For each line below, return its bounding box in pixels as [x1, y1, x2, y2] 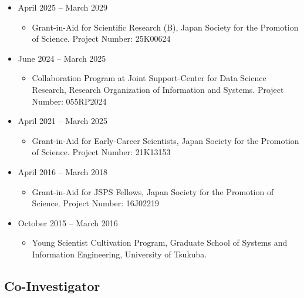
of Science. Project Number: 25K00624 [32, 32, 171, 45]
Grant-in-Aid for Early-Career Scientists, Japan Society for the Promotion [32, 134, 299, 146]
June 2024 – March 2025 [18, 52, 106, 64]
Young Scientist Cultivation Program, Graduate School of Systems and [32, 236, 288, 249]
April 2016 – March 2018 [18, 165, 107, 178]
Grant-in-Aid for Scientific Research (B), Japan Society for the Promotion [32, 21, 299, 33]
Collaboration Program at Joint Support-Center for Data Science [32, 72, 266, 84]
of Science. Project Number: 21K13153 [32, 146, 171, 158]
